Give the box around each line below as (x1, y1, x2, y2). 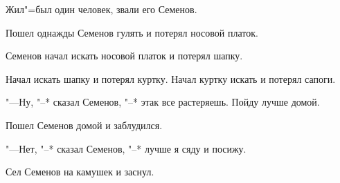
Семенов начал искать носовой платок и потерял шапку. (6, 48, 243, 63)
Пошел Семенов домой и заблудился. (6, 117, 163, 132)
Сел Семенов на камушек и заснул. (6, 164, 154, 179)
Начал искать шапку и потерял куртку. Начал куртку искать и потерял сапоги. (6, 71, 336, 86)
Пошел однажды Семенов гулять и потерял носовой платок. (6, 25, 258, 39)
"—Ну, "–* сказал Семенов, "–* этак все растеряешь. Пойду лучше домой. (6, 95, 320, 109)
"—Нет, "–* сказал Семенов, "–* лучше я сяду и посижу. (6, 141, 247, 155)
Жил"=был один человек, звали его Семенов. (6, 2, 197, 16)
